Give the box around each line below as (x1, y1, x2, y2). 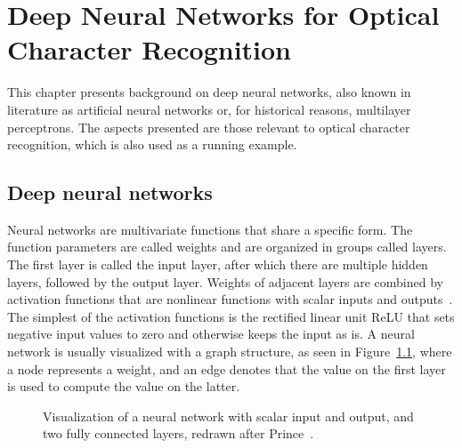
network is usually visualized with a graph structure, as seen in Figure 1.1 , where (7, 342, 452, 361)
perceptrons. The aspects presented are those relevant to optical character (7, 117, 410, 136)
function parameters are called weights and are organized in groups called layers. (7, 237, 447, 256)
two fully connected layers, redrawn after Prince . (43, 424, 314, 443)
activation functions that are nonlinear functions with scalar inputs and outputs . (7, 290, 453, 308)
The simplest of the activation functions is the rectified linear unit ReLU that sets (7, 307, 455, 325)
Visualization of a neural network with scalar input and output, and (43, 406, 414, 425)
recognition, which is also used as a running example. (7, 135, 297, 154)
